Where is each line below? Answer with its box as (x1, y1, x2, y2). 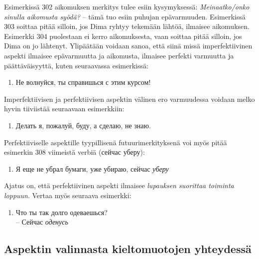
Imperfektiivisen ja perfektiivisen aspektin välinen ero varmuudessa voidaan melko (4, 93, 255, 104)
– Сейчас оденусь (15, 217, 68, 227)
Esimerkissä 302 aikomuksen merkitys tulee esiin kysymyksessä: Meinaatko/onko (4, 1, 250, 11)
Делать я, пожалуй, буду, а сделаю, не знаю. (15, 120, 151, 130)
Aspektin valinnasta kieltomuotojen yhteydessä (4, 241, 252, 257)
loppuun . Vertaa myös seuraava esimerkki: (4, 190, 131, 200)
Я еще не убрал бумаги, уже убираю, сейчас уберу (15, 163, 169, 174)
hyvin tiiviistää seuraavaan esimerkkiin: (4, 103, 125, 114)
